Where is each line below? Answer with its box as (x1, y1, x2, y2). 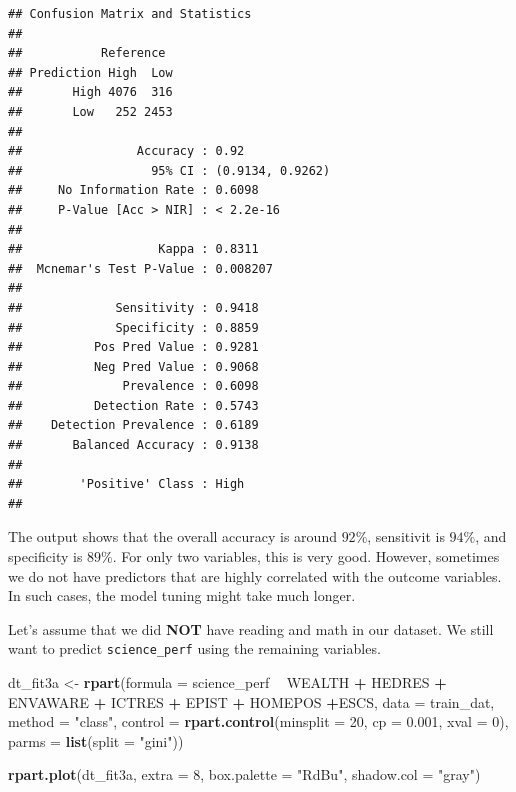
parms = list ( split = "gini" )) (8, 730, 184, 751)
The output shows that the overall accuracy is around (8, 526, 337, 547)
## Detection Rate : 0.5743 (8, 398, 259, 413)
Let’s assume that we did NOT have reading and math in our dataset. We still (8, 618, 494, 639)
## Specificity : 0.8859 (8, 320, 259, 335)
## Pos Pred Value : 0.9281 (8, 340, 259, 355)
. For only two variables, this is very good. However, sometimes (112, 546, 500, 567)
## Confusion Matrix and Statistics (8, 7, 252, 21)
